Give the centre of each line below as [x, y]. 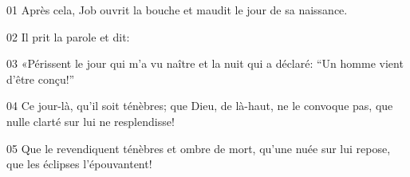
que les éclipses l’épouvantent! [79, 164]
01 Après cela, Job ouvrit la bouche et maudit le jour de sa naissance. [177, 10]
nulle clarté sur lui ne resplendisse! [91, 121]
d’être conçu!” [41, 79]
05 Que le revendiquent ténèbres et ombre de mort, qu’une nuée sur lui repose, [199, 148]
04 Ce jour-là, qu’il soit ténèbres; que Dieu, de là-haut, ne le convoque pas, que [200, 106]
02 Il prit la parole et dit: [68, 36]
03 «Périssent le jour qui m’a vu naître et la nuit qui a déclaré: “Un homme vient [205, 63]
